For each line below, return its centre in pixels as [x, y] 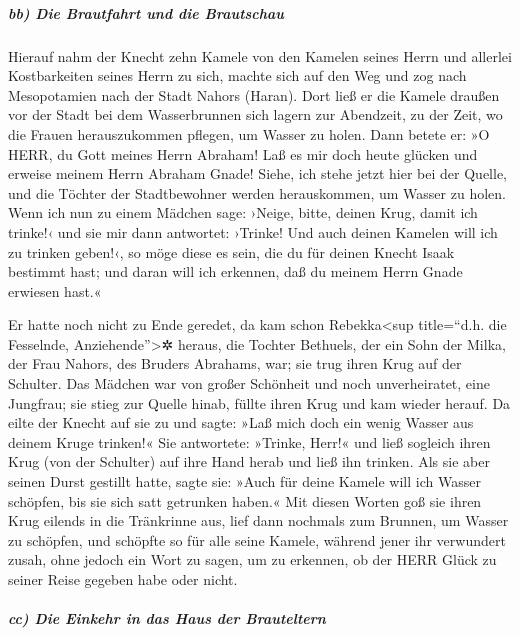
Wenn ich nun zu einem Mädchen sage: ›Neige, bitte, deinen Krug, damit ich [243, 212]
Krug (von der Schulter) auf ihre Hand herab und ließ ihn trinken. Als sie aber [249, 461]
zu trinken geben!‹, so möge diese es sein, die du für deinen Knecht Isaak [231, 251]
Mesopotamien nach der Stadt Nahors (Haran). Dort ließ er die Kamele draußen [254, 94]
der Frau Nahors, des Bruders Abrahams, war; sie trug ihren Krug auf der [235, 363]
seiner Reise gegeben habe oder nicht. [123, 579]
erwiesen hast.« [55, 290]
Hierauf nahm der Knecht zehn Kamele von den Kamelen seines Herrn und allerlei [260, 55]
